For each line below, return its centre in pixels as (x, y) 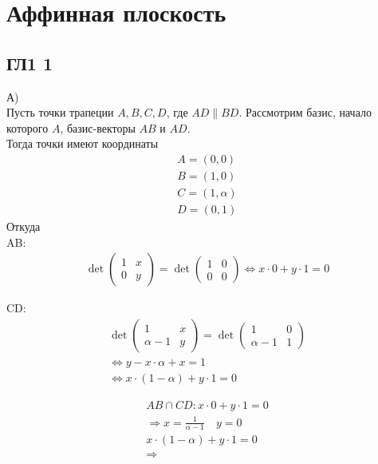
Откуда (24, 226)
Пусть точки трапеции (60, 112)
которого (28, 127)
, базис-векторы (98, 127)
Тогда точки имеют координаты (83, 143)
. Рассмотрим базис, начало (305, 112)
